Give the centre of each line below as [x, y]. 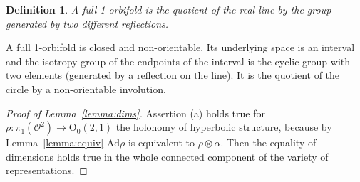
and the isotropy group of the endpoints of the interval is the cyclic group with [178, 61]
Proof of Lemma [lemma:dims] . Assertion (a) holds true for [135, 113]
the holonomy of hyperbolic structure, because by [224, 127]
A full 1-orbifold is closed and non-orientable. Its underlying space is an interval [180, 47]
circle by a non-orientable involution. [86, 89]
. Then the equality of [268, 143]
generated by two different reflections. [87, 23]
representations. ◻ [47, 170]
